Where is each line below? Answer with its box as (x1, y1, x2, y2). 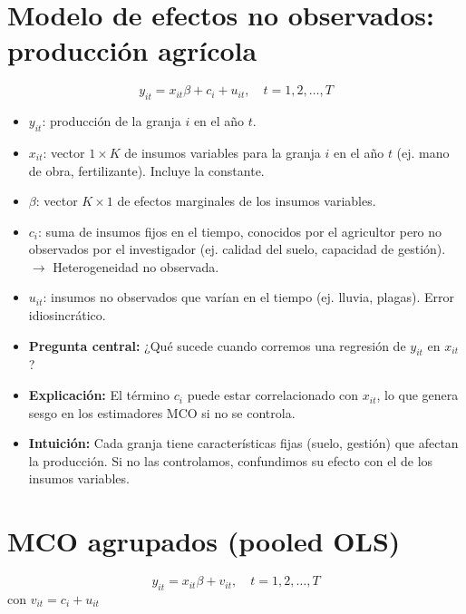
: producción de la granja (42, 112, 181, 131)
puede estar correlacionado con (187, 385, 359, 404)
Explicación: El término (28, 385, 170, 404)
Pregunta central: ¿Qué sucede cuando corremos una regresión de (28, 336, 406, 355)
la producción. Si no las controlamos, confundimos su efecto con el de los (28, 451, 433, 470)
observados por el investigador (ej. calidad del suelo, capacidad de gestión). (28, 239, 446, 258)
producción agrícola (7, 32, 257, 69)
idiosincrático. (28, 306, 106, 325)
